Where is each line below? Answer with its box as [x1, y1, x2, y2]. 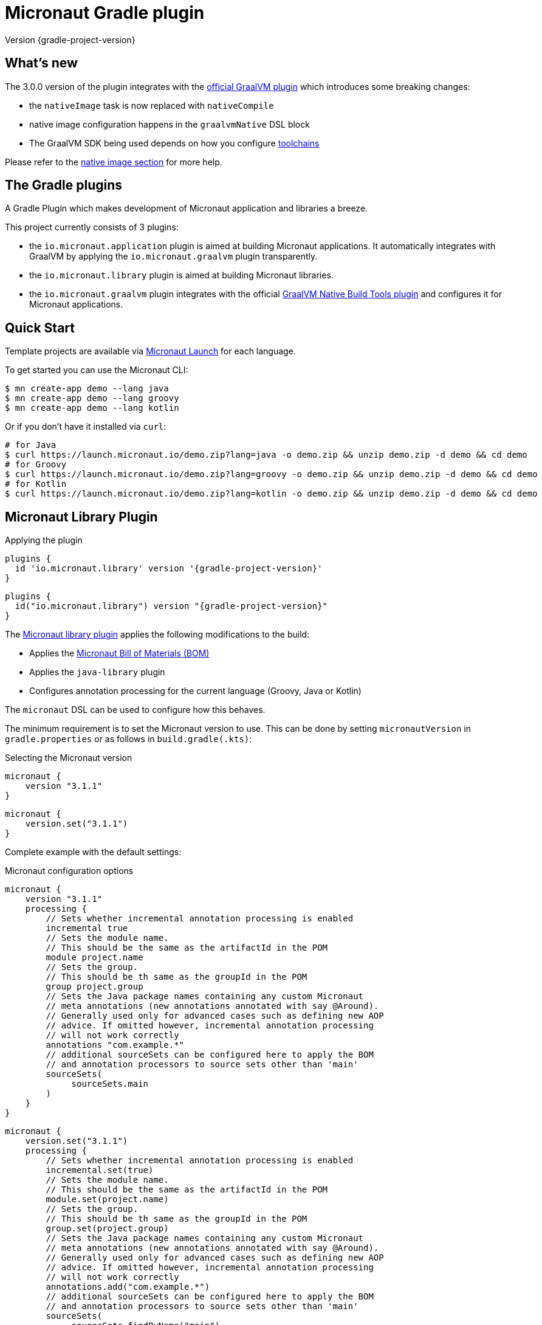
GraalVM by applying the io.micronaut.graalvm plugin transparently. [29, 251, 318, 262]
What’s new [5, 55, 78, 71]
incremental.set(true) [46, 1165, 154, 1175]
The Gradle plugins [5, 177, 122, 193]
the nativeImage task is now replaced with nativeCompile [29, 100, 274, 111]
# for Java [5, 440, 57, 450]
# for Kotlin [5, 479, 67, 489]
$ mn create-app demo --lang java [5, 384, 169, 394]
